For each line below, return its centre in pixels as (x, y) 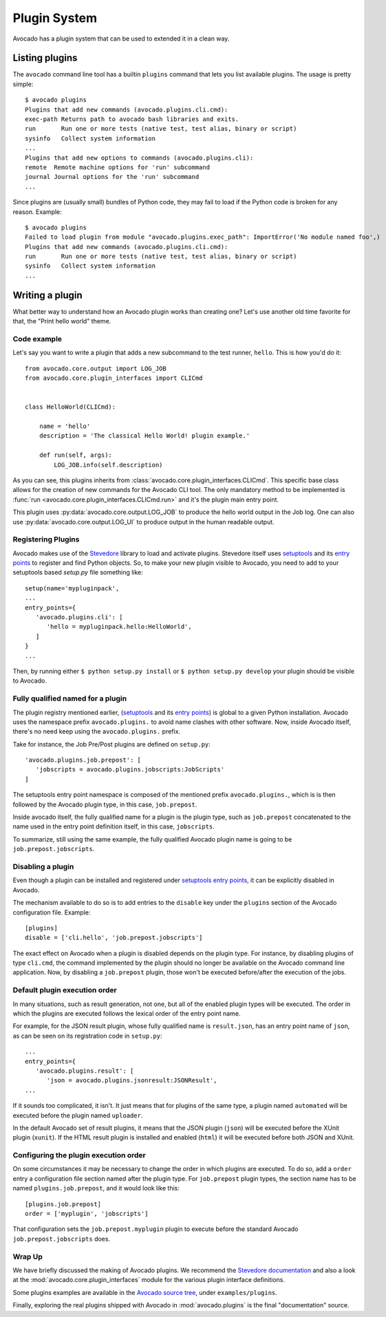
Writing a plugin (47, 295)
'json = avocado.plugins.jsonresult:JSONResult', (132, 1081)
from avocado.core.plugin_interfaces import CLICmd (114, 378)
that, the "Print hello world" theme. (62, 321)
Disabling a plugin (43, 866)
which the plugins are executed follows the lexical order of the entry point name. (127, 1014)
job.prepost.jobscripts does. (61, 1239)
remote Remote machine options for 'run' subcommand (117, 167)
